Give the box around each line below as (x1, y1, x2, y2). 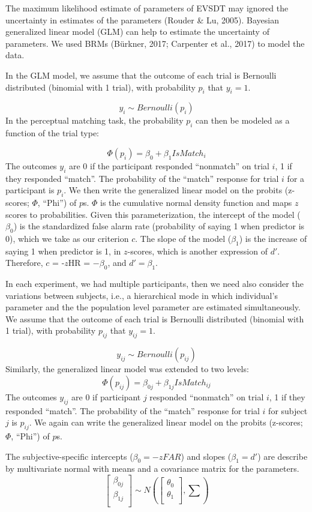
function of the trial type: (5, 127, 100, 139)
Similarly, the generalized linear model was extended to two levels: (5, 363, 249, 375)
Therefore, (5, 256, 43, 269)
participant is (5, 184, 55, 196)
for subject (268, 404, 308, 417)
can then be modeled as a (196, 114, 290, 127)
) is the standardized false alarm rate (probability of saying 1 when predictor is (13, 220, 305, 232)
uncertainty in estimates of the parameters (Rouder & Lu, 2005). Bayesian (5, 13, 280, 26)
